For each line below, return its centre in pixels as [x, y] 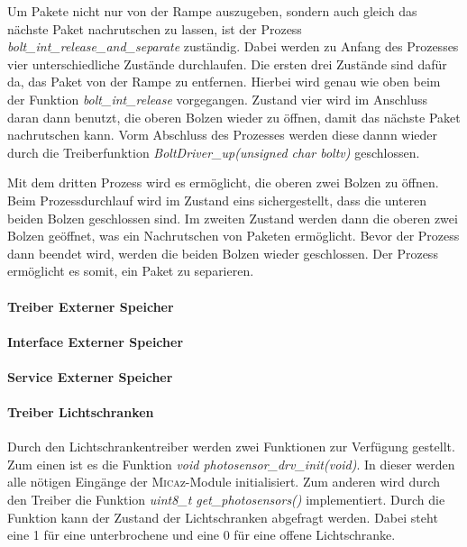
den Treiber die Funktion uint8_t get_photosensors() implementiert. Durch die [226, 500]
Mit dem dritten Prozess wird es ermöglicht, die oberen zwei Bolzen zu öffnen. [223, 182]
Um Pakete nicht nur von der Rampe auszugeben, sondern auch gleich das [212, 11]
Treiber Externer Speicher [91, 306]
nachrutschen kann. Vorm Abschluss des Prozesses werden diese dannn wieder [223, 135]
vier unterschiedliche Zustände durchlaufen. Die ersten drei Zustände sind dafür [227, 64]
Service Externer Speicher [90, 376]
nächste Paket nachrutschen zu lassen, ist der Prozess [155, 28]
